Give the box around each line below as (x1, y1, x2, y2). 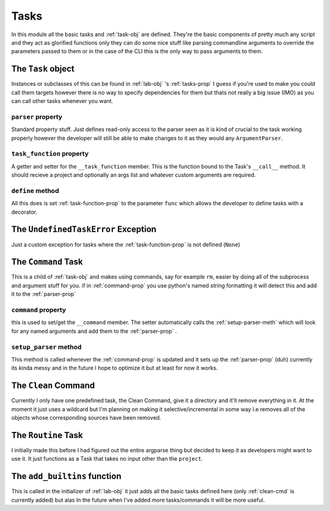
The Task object (11, 64, 75, 74)
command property (11, 305, 67, 314)
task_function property (11, 150, 89, 158)
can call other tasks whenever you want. (11, 97, 113, 105)
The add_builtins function (11, 471, 122, 482)
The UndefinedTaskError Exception (11, 224, 157, 235)
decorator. (11, 208, 38, 216)
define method (11, 186, 59, 195)
